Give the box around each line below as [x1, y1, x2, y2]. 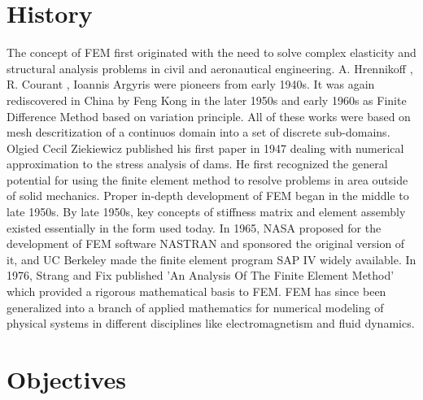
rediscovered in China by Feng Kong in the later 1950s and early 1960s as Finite [7, 91, 407, 108]
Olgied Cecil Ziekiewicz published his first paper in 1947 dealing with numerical [7, 139, 404, 156]
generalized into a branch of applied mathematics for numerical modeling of [7, 298, 384, 315]
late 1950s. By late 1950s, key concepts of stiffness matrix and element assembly [7, 203, 406, 220]
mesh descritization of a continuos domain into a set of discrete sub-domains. [7, 124, 390, 141]
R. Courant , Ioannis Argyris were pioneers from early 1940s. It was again [7, 76, 375, 93]
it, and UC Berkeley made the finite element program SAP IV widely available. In [7, 250, 416, 267]
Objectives [7, 363, 126, 395]
